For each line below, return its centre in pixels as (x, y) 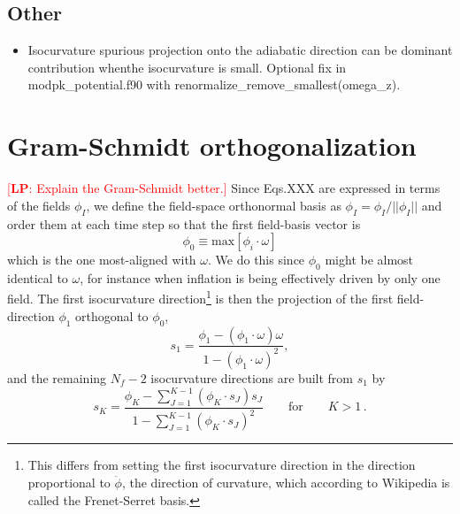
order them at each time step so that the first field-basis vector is (184, 223)
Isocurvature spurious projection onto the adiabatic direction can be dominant (240, 50)
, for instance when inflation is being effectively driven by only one (260, 277)
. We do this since (257, 260)
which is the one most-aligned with (102, 260)
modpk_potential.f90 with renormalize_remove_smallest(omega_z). (214, 84)
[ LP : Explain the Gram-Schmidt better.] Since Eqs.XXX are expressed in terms (224, 188)
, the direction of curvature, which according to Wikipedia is (286, 482)
